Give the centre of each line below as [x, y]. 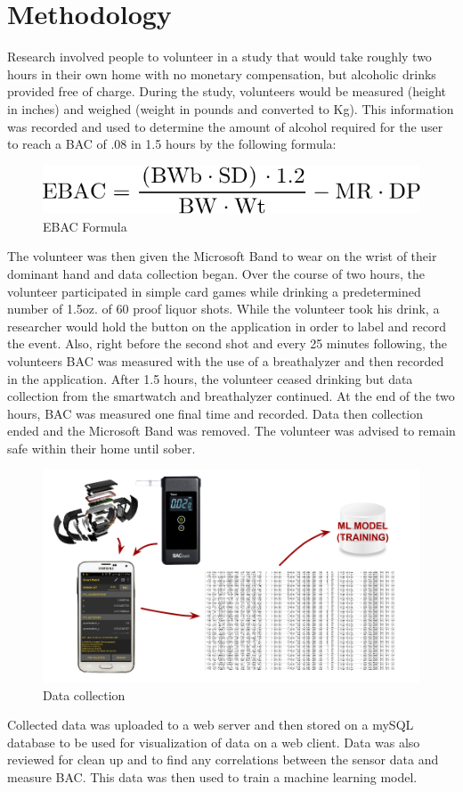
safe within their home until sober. [102, 448]
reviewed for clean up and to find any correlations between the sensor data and [223, 759]
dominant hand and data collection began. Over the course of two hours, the [216, 273]
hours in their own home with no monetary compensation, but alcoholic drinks [222, 73]
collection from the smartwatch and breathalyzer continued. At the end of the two [231, 396]
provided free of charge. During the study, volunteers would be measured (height [227, 91]
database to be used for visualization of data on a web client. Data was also [214, 742]
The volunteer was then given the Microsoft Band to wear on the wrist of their [222, 256]
